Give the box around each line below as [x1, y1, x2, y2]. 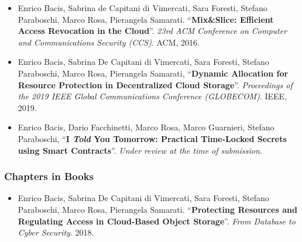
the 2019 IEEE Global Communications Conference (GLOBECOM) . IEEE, [18, 90, 287, 102]
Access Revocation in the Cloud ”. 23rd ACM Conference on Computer [18, 25, 287, 37]
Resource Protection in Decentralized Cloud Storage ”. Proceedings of [18, 78, 293, 91]
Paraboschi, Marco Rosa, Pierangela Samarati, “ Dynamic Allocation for [18, 67, 289, 79]
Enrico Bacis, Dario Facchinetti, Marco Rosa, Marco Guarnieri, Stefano [18, 121, 274, 133]
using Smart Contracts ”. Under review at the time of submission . [18, 144, 262, 156]
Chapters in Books [4, 169, 94, 184]
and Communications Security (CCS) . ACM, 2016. [18, 36, 200, 48]
